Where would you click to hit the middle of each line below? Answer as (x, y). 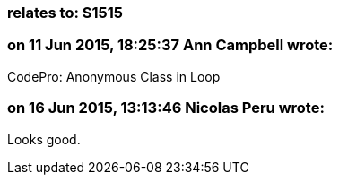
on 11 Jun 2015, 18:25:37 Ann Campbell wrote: (170, 45)
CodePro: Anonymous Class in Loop (114, 76)
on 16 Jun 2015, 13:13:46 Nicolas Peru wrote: (166, 108)
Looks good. (44, 139)
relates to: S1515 (65, 13)
